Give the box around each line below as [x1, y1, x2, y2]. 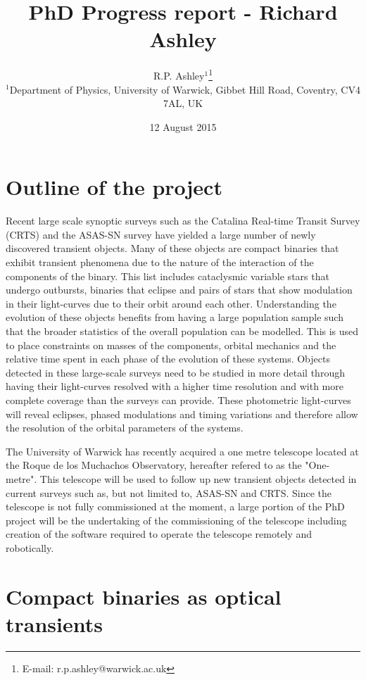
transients [6, 609, 103, 638]
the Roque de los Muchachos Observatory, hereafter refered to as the [6, 458, 302, 472]
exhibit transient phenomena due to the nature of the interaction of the [6, 255, 314, 270]
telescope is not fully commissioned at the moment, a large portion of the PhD [6, 499, 345, 514]
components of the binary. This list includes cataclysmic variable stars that [6, 268, 329, 283]
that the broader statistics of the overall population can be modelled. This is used [6, 324, 359, 339]
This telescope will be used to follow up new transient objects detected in [39, 471, 357, 486]
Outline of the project [6, 172, 222, 201]
